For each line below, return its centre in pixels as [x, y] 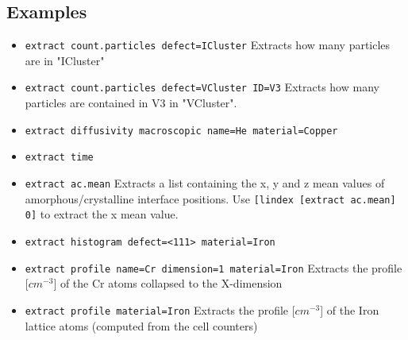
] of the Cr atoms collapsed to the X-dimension [168, 283]
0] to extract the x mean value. [102, 214]
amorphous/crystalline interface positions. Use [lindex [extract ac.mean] [210, 198]
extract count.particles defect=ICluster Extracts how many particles [208, 45]
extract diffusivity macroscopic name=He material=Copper [181, 131]
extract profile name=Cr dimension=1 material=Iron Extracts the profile [214, 267]
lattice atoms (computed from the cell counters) [141, 325]
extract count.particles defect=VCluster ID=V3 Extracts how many [202, 87]
